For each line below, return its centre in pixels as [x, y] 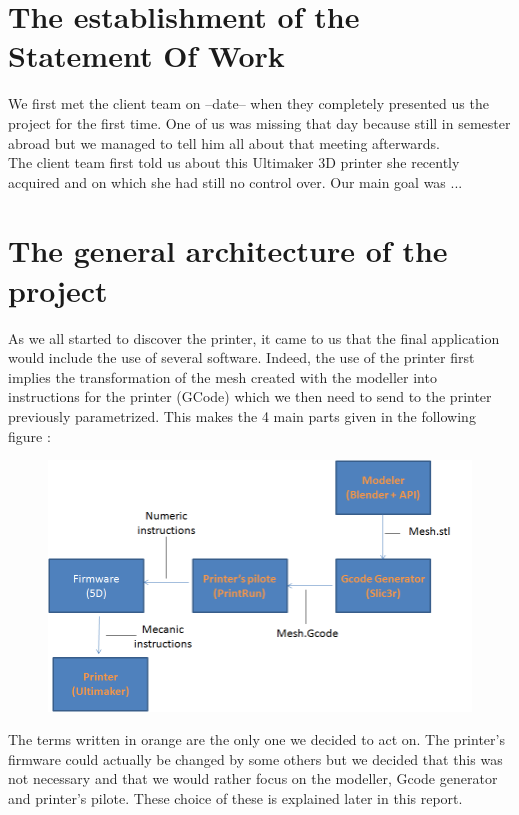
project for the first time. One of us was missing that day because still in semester [259, 122]
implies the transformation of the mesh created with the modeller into [222, 376]
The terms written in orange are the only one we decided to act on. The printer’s [256, 739]
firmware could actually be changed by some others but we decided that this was [255, 758]
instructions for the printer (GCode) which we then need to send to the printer [250, 396]
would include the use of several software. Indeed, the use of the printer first [241, 357]
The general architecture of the [228, 250]
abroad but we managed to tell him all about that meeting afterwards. [224, 142]
